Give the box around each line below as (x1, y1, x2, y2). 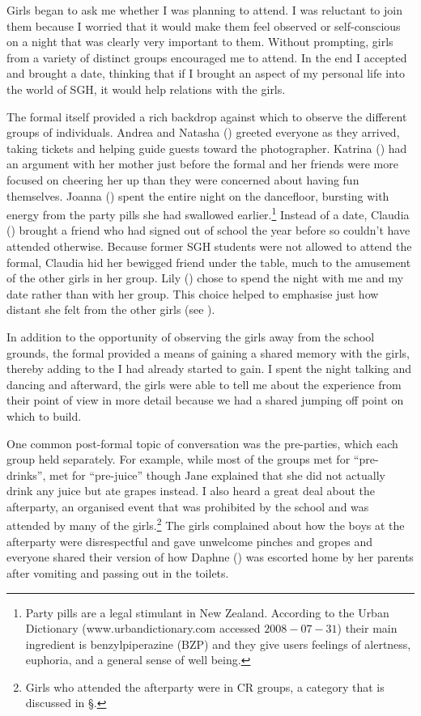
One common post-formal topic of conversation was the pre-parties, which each (6, 434, 398, 451)
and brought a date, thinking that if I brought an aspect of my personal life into (6, 65, 405, 82)
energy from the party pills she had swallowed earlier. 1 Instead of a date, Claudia (6, 204, 410, 222)
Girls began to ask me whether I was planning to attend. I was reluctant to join (6, 2, 402, 18)
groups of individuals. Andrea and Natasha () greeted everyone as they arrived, (6, 124, 400, 141)
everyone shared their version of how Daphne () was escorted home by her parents (6, 549, 414, 566)
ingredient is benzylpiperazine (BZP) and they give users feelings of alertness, (25, 635, 411, 652)
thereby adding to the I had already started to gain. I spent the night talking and (6, 360, 412, 377)
